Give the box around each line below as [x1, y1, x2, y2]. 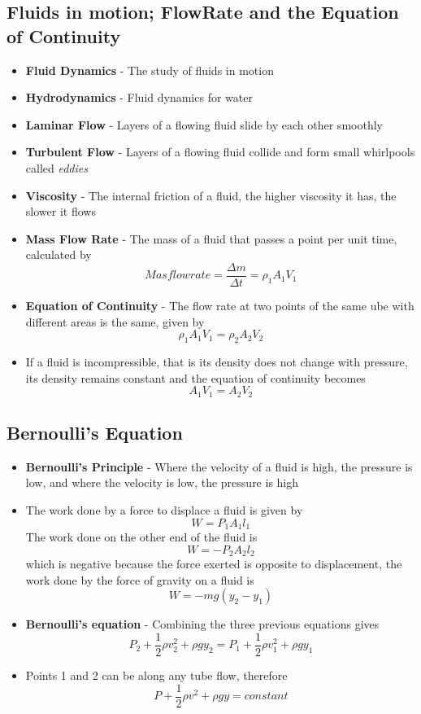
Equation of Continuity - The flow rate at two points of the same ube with [25, 297, 414, 313]
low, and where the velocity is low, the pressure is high [25, 474, 299, 491]
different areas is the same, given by [25, 313, 205, 330]
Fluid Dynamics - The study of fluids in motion [25, 61, 274, 78]
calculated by [25, 246, 92, 263]
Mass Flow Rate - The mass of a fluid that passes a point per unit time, [25, 230, 397, 247]
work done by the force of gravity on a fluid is [25, 571, 254, 588]
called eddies [25, 159, 88, 176]
